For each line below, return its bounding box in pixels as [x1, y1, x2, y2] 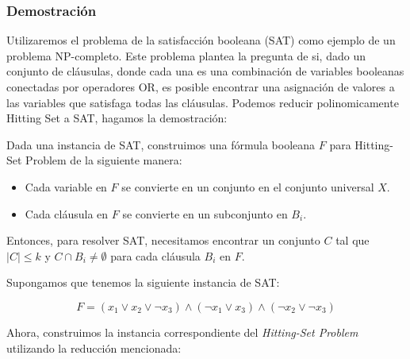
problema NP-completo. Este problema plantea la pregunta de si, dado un [6, 47, 366, 64]
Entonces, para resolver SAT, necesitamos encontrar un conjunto [6, 232, 320, 249]
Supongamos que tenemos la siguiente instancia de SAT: [6, 274, 280, 291]
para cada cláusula [110, 247, 201, 264]
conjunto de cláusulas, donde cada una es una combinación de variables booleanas [6, 63, 404, 79]
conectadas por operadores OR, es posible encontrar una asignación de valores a [6, 79, 395, 95]
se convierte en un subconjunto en [122, 205, 288, 222]
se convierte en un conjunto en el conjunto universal [121, 178, 374, 195]
